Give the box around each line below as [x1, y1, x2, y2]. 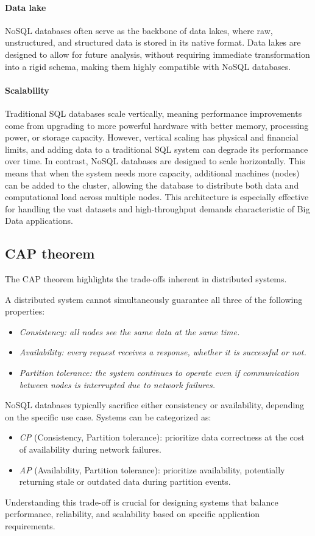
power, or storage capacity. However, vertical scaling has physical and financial [5, 131, 299, 144]
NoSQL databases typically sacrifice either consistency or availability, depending [5, 399, 305, 411]
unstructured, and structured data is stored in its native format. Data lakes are [5, 36, 301, 49]
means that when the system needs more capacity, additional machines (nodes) [5, 166, 300, 179]
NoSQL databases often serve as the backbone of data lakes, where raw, [5, 24, 273, 37]
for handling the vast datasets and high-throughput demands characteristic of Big [5, 202, 310, 215]
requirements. [5, 520, 55, 532]
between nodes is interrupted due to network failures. [19, 378, 216, 391]
